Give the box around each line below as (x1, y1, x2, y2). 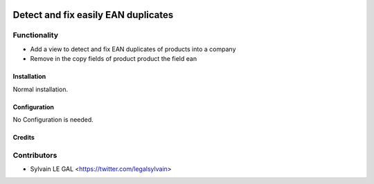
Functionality (12, 30, 59, 40)
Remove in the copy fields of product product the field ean (30, 55, 197, 63)
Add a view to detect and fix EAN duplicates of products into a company (30, 45, 236, 53)
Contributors (12, 150, 57, 160)
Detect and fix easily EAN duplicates (12, 9, 174, 21)
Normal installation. (12, 85, 69, 93)
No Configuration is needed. (12, 115, 93, 124)
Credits (12, 133, 35, 141)
